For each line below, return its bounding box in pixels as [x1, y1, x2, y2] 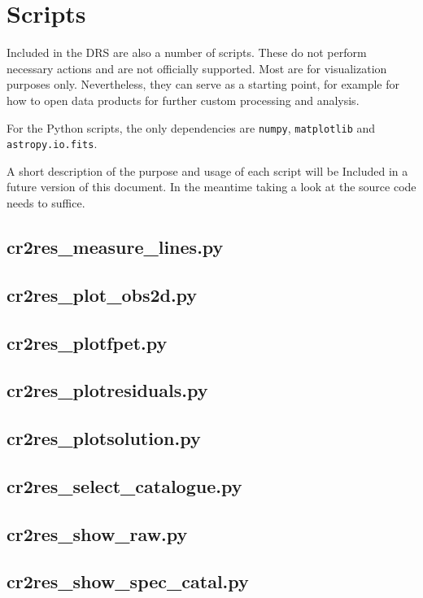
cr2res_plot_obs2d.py [7, 282, 198, 307]
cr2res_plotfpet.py [7, 330, 168, 355]
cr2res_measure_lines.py [7, 234, 224, 259]
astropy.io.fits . [7, 135, 98, 152]
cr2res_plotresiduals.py [7, 378, 208, 403]
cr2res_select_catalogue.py [7, 473, 242, 498]
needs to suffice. [7, 194, 85, 211]
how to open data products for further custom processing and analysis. [7, 91, 360, 108]
